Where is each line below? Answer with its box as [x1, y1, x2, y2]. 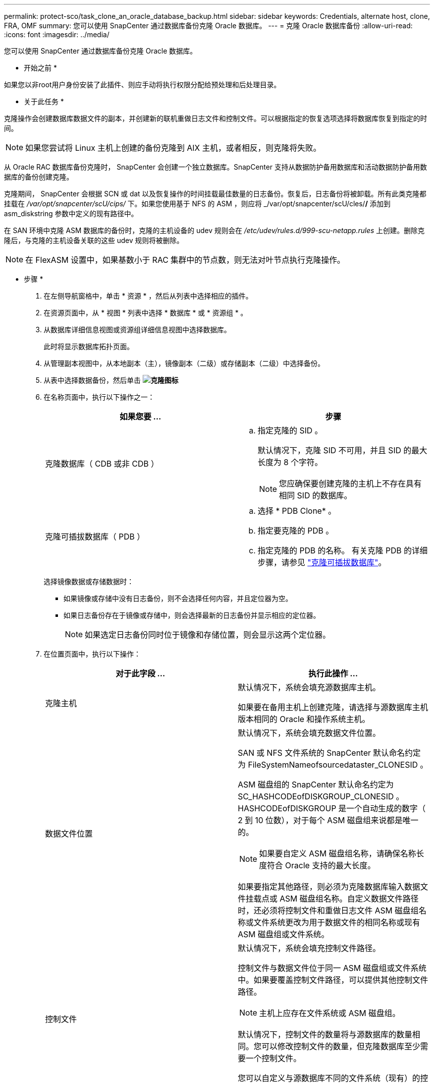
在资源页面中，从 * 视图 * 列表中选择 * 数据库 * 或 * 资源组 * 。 [44, 308, 248, 317]
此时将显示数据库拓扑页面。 [44, 342, 134, 351]
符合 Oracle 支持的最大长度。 [267, 860, 376, 870]
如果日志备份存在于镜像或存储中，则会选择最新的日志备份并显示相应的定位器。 [63, 611, 320, 619]
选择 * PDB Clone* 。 [258, 506, 336, 516]
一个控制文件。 [246, 1053, 302, 1063]
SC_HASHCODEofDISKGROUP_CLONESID [238, 791, 394, 801]
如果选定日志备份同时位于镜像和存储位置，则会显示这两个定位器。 [85, 630, 331, 640]
